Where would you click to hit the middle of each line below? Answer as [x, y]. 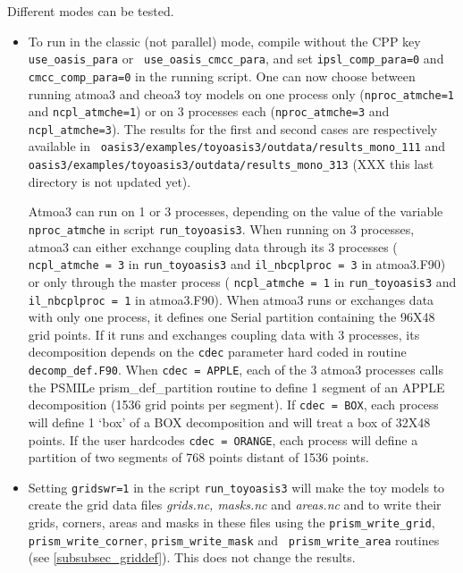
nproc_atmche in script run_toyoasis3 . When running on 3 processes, [221, 228]
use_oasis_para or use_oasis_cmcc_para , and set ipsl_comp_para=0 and [236, 59]
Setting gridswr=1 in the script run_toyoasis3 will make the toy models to [236, 487]
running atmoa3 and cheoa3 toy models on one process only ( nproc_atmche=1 [241, 93]
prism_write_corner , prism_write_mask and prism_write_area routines [234, 539]
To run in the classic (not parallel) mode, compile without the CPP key [224, 41]
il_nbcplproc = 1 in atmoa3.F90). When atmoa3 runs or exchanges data [231, 299]
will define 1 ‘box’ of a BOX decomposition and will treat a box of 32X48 [229, 421]
